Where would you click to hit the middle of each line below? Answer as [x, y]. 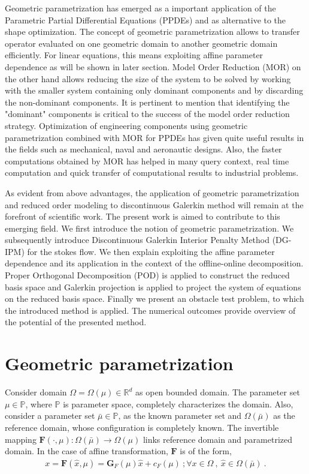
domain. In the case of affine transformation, [87, 451]
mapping [21, 439]
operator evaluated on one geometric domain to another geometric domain [141, 43]
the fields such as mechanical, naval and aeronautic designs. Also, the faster [143, 149]
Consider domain [36, 392]
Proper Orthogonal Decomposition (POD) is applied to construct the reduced [147, 275]
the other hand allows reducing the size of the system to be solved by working [148, 78]
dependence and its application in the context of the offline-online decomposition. [154, 263]
